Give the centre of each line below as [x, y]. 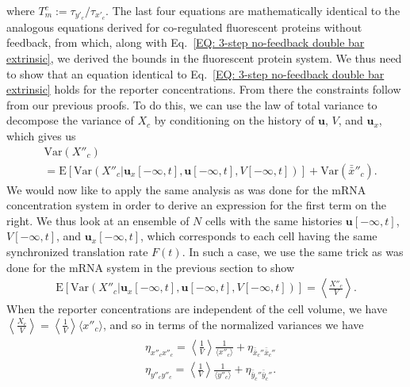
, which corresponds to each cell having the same [259, 236]
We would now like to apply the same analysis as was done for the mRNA [186, 189]
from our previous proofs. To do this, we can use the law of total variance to [192, 104]
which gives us [41, 136]
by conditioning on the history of [234, 120]
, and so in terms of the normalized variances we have [234, 324]
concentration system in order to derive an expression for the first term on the [197, 205]
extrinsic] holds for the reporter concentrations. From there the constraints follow [204, 89]
